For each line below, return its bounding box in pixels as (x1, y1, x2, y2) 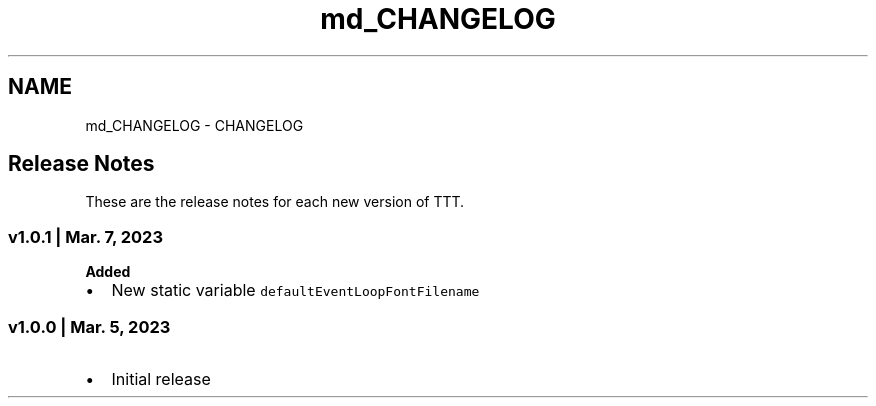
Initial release (111, 368, 211, 389)
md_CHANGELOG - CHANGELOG (85, 116, 304, 134)
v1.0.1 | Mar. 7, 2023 (8, 226, 163, 247)
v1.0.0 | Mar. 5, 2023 (8, 316, 171, 337)
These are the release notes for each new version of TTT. (85, 193, 465, 211)
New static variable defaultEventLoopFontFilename (111, 280, 480, 301)
